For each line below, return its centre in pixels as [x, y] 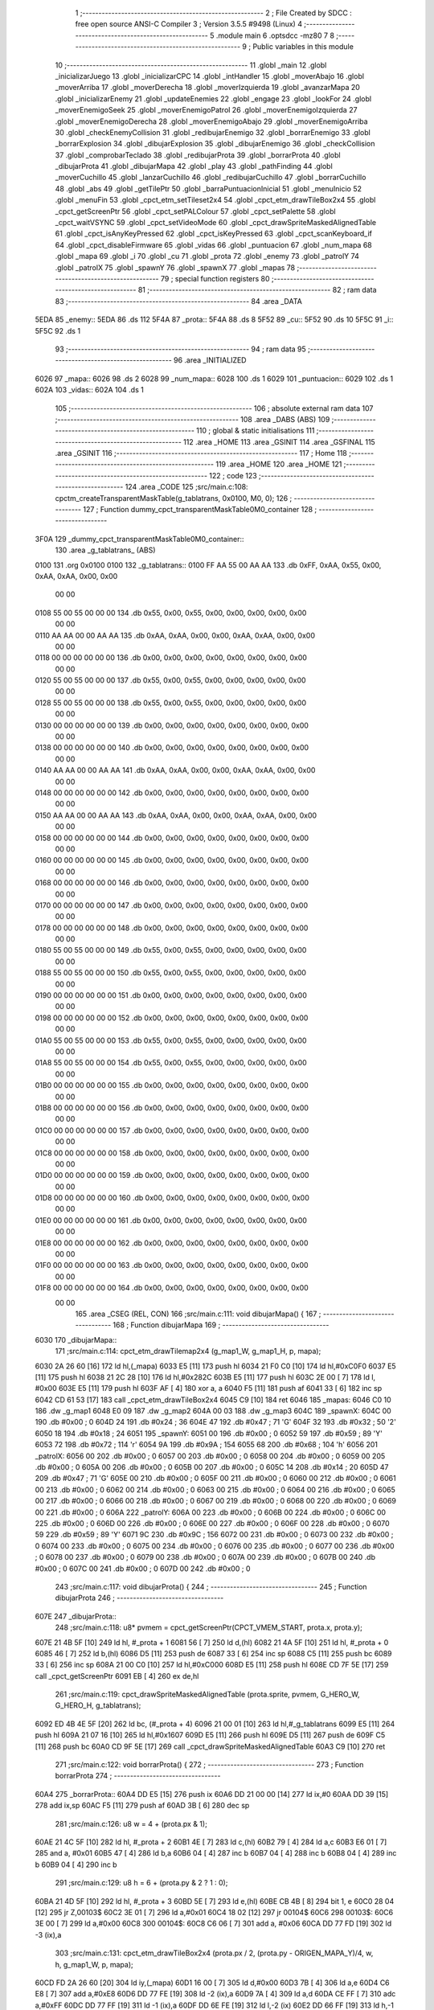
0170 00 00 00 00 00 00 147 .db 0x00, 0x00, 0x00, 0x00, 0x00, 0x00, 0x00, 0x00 [172, 905]
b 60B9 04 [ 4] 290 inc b [76, 1864]
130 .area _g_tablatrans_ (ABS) [105, 550]
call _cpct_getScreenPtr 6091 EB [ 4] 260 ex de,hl [117, 1676]
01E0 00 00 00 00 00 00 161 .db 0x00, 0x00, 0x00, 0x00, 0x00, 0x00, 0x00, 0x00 [171, 1220]
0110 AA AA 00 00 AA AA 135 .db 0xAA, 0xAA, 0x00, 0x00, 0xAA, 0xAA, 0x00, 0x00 [175, 635]
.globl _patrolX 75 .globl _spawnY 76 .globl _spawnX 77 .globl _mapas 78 [175, 267]
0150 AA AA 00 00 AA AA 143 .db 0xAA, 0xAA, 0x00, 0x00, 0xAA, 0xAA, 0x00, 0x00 [176, 815]
